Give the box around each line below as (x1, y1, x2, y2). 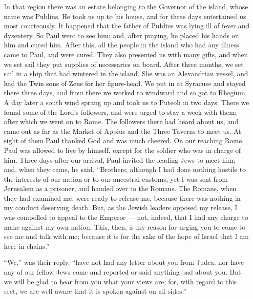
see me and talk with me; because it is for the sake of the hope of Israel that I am (4, 231, 249, 241)
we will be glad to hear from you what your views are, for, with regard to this (4, 276, 237, 286)
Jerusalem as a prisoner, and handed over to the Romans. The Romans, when (4, 183, 236, 193)
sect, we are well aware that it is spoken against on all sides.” (4, 286, 187, 296)
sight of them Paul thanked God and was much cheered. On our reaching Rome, (4, 135, 244, 146)
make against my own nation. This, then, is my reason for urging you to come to (4, 221, 246, 232)
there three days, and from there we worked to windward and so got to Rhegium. (4, 87, 247, 98)
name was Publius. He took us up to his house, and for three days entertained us (4, 11, 246, 21)
